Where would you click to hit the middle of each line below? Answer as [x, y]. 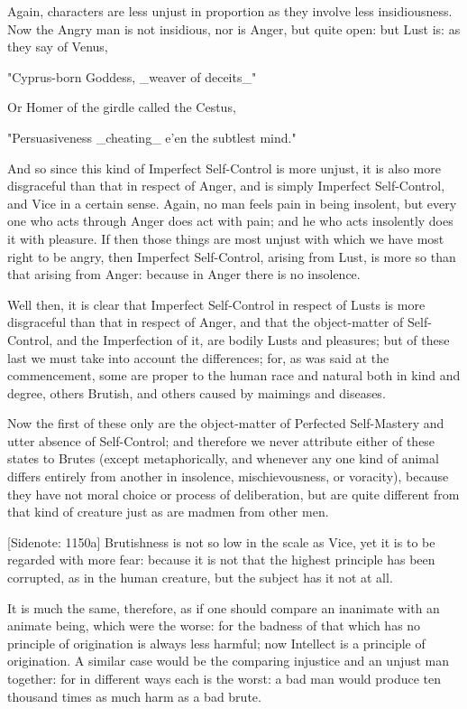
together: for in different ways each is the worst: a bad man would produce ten [224, 678]
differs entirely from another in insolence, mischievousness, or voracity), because [228, 476]
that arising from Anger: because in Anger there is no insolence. [184, 274]
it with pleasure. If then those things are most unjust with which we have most [226, 238]
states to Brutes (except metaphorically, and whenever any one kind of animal [223, 458]
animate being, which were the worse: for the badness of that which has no [214, 625]
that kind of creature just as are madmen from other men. [168, 512]
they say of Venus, [58, 47]
